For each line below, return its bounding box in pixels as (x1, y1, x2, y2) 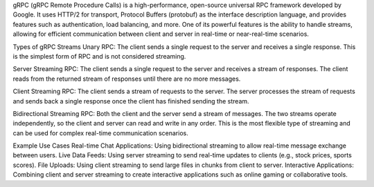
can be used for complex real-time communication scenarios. (12, 128, 188, 137)
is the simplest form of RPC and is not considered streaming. (12, 52, 186, 60)
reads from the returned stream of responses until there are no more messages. (12, 75, 241, 83)
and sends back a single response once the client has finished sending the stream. (12, 97, 249, 105)
